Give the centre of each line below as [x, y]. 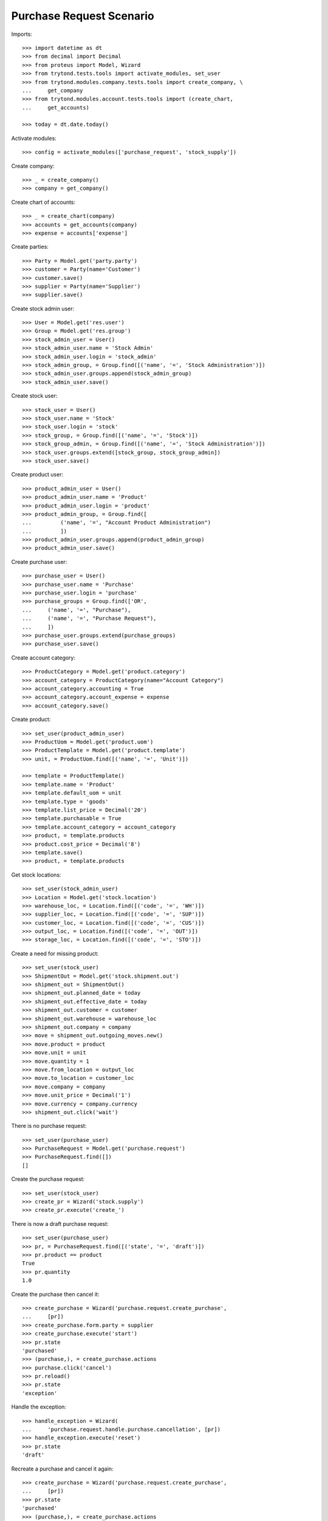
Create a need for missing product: [55, 953]
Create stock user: [34, 396]
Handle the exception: [39, 1407]
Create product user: [37, 475]
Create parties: [30, 247]
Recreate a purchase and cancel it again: [62, 1469]
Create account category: [43, 658]
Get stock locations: [36, 875]
